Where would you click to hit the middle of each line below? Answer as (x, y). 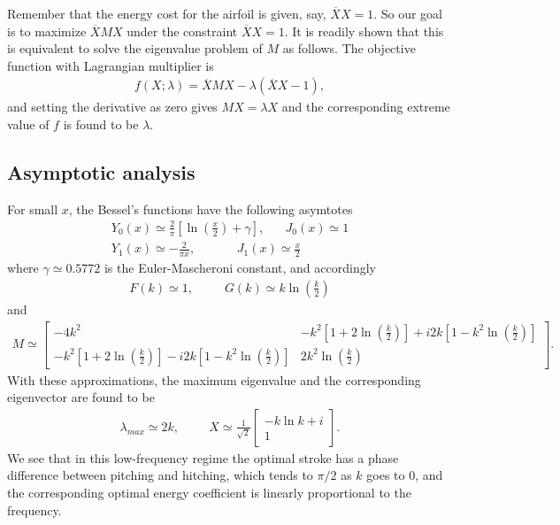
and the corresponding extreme (366, 107)
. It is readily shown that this (364, 31)
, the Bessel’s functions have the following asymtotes (211, 208)
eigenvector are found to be (81, 397)
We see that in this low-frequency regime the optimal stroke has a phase (203, 457)
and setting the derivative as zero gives (112, 107)
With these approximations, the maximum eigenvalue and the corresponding (214, 379)
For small (33, 208)
